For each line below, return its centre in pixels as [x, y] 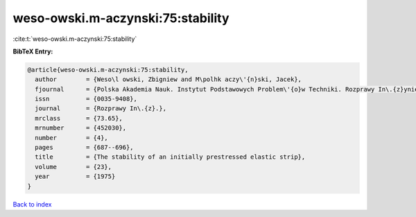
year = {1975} [75, 176]
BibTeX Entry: [33, 51]
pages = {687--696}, [85, 148]
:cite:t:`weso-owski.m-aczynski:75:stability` [75, 39]
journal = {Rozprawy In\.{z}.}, [101, 108]
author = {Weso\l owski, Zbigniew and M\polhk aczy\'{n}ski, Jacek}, [168, 79]
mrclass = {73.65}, [79, 118]
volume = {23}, [73, 167]
